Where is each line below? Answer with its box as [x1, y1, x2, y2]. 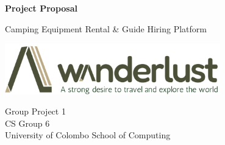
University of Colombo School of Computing [5, 129, 171, 141]
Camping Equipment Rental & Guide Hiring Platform [5, 22, 207, 35]
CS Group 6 [5, 116, 50, 129]
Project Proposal [5, 2, 77, 14]
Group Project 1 [5, 105, 66, 118]
